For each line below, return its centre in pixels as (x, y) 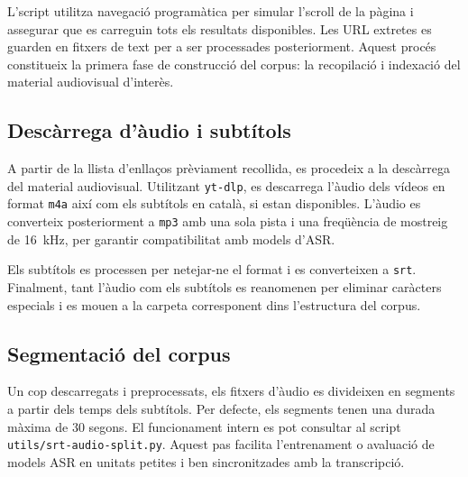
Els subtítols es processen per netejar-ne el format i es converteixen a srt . (212, 269)
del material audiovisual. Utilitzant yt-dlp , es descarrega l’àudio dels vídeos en (226, 185)
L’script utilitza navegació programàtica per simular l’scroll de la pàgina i (211, 11)
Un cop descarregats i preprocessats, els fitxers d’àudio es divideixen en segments (231, 391)
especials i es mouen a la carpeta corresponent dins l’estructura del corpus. (214, 304)
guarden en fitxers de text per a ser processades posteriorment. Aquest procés (222, 46)
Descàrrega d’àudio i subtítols (149, 130)
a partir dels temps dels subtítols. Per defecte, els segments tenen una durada (221, 408)
